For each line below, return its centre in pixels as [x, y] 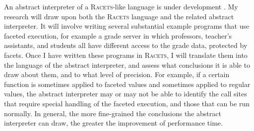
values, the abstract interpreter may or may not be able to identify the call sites [126, 94]
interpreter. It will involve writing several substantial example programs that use [127, 26]
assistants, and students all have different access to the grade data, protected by [126, 45]
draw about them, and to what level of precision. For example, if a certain [117, 74]
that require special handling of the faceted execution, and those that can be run [127, 103]
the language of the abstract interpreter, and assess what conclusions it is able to [127, 65]
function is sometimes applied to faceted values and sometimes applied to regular [127, 84]
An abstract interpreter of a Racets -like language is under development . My [121, 6]
